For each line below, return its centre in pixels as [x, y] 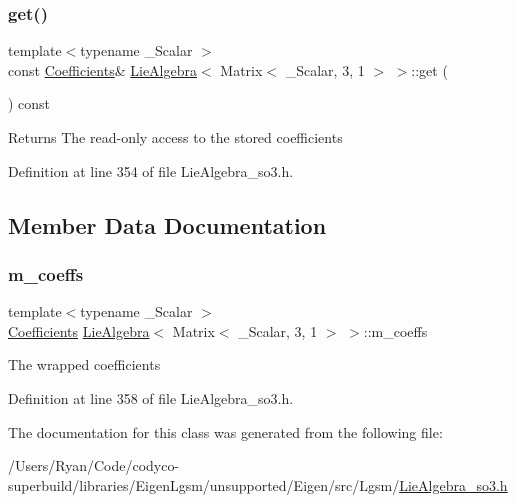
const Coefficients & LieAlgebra [102, 69]
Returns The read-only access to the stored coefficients [175, 137]
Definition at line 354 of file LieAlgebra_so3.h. [151, 170]
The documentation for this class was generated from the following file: [225, 431]
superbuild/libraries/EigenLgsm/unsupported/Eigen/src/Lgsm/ [204, 484]
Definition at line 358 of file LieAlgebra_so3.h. [151, 397]
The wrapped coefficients [84, 364]
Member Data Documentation [167, 224]
